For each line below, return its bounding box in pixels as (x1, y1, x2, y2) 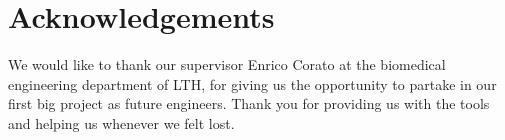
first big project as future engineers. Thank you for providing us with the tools (8, 93, 490, 114)
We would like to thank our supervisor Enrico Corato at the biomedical (8, 54, 446, 75)
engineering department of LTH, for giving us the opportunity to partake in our (8, 73, 497, 94)
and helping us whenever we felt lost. (8, 112, 235, 133)
